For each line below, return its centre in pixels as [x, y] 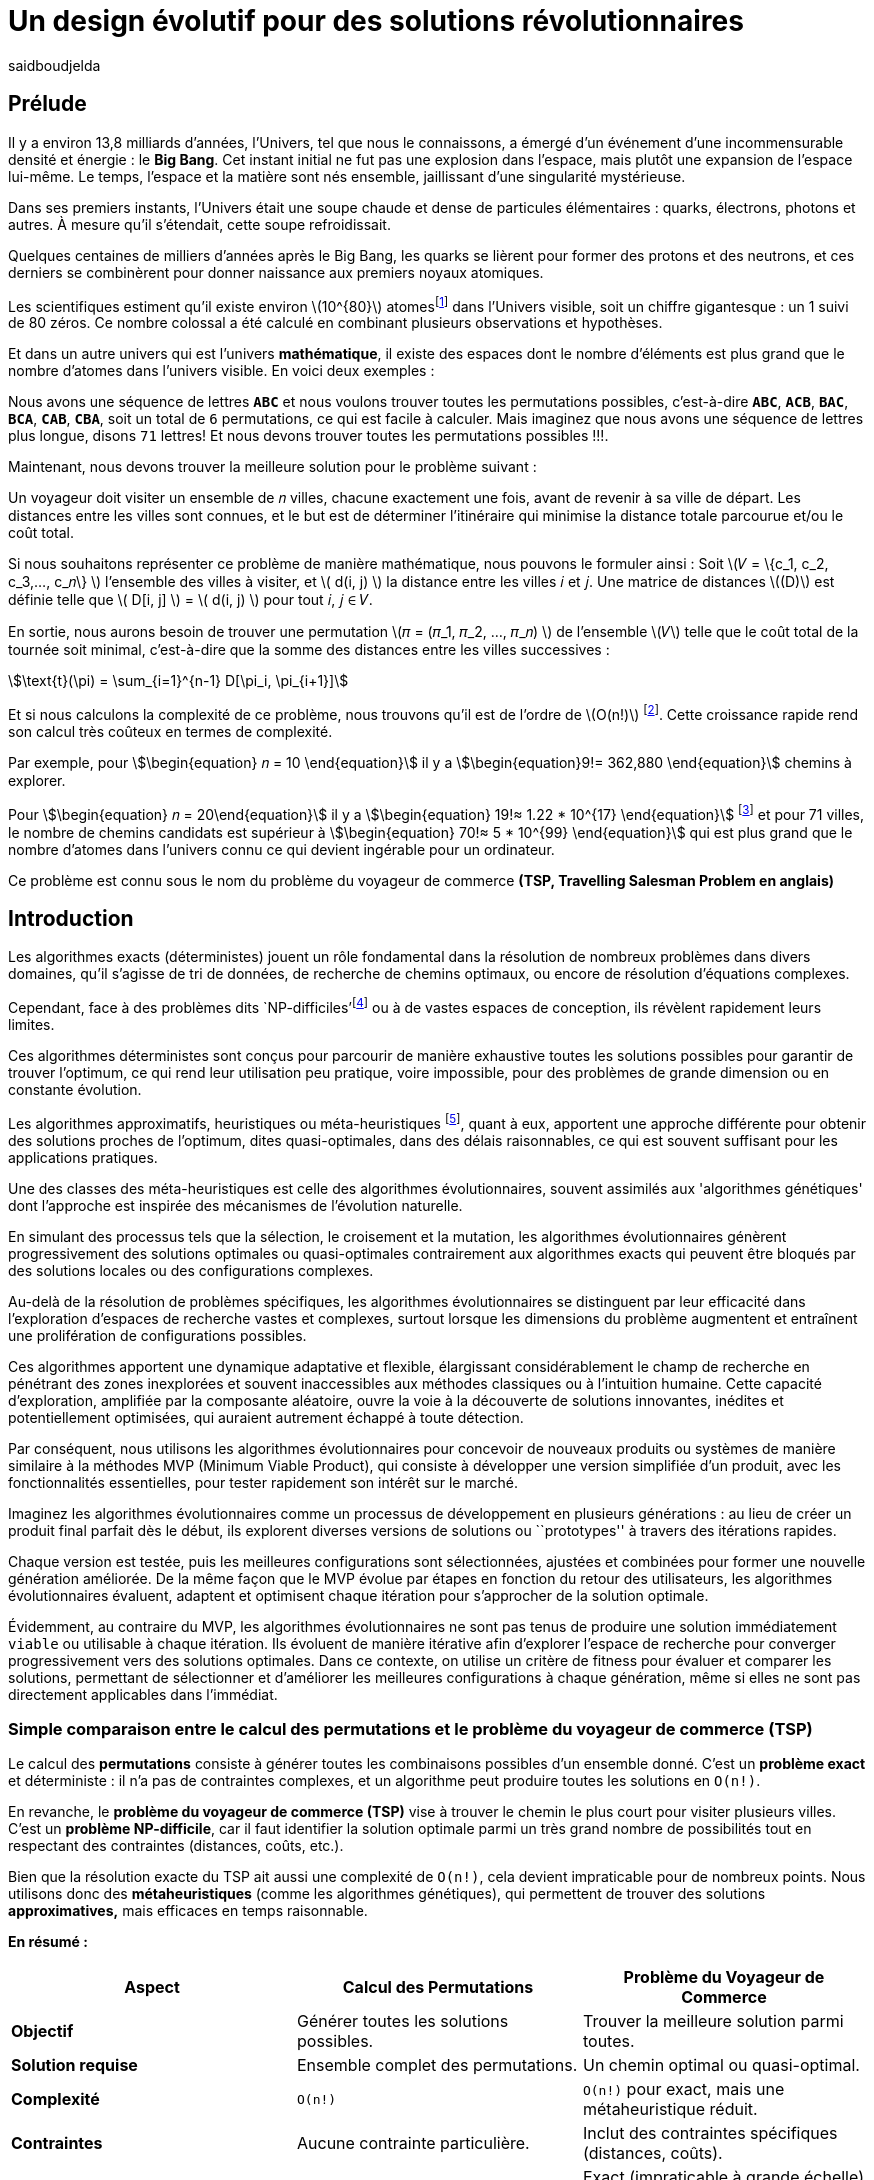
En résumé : [48, 1942]
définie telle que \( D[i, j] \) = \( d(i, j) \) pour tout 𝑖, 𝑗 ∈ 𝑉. [190, 600]
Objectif [42, 2031]
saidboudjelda [54, 65]
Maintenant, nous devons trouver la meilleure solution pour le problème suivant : [272, 467]
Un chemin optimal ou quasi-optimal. [721, 2065]
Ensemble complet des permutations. [437, 2065]
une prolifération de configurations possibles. [157, 1335]
